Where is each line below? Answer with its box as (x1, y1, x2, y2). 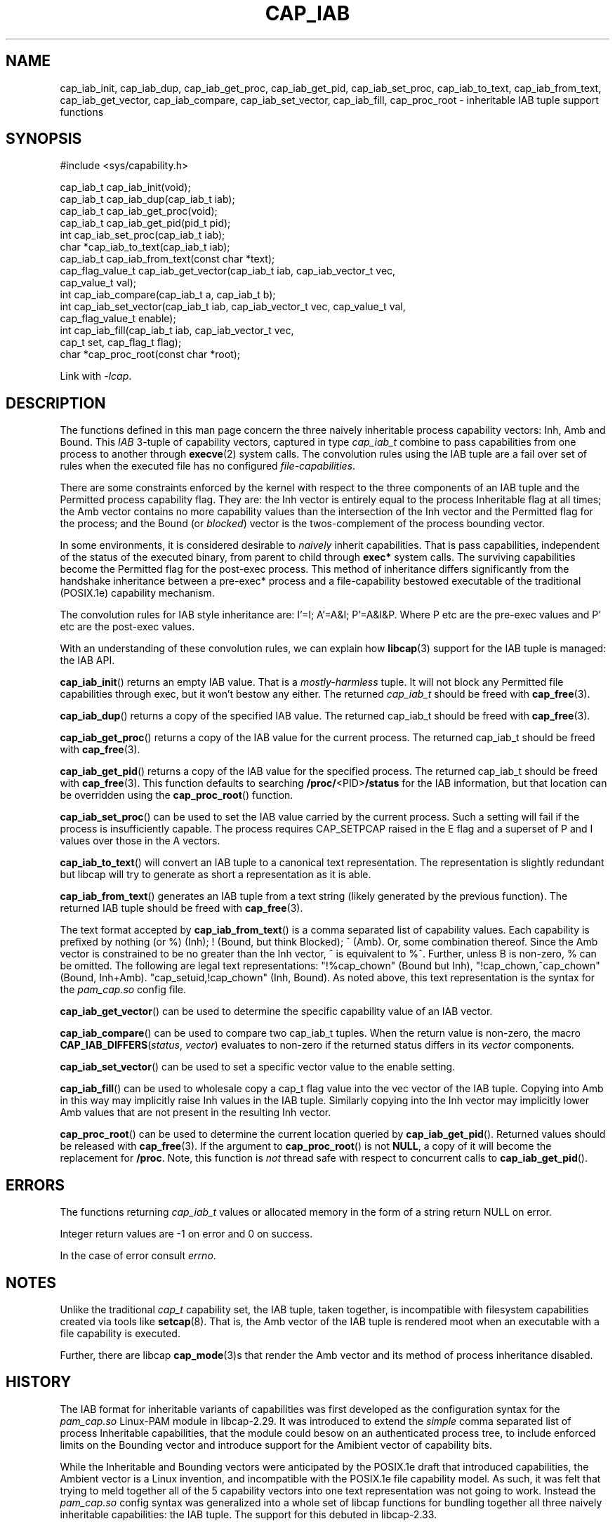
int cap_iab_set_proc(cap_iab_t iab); (60, 229, 225, 241)
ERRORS (6, 1176, 65, 1194)
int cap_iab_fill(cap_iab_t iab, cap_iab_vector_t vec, (60, 324, 294, 337)
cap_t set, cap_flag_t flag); (60, 336, 182, 349)
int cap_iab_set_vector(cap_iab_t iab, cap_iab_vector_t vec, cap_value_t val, (60, 300, 406, 313)
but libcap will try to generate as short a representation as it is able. (60, 868, 371, 881)
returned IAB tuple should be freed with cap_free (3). (60, 902, 303, 915)
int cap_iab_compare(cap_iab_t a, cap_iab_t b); (60, 288, 276, 301)
